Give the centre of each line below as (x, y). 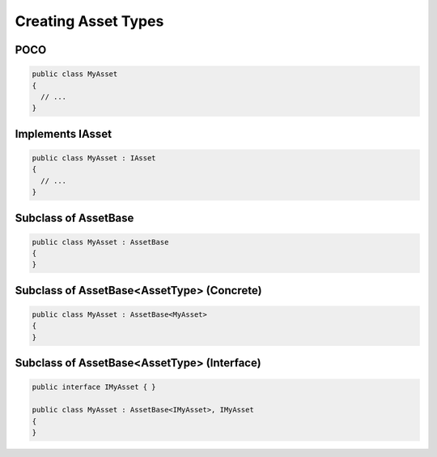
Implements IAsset (64, 134)
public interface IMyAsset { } (94, 387)
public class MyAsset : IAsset (94, 158)
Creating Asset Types (89, 21)
